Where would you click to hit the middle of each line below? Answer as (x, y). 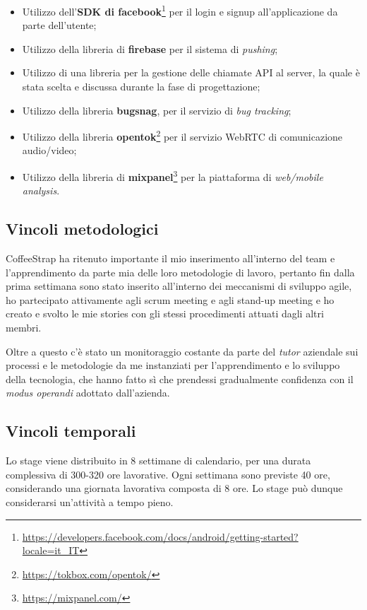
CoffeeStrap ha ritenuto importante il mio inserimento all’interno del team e (170, 258)
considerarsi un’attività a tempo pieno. (90, 502)
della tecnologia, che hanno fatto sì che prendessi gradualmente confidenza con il (180, 379)
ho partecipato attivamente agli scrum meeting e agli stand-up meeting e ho (170, 299)
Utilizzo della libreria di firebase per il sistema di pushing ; (150, 48)
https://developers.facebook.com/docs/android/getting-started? (160, 536)
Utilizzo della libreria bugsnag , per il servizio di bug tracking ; (157, 110)
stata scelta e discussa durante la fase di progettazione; (141, 87)
